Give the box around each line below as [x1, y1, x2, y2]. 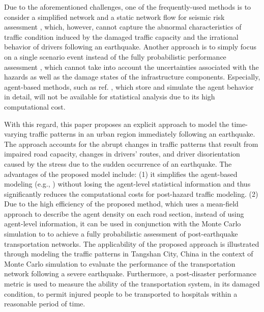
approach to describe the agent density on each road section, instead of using [4, 208, 244, 219]
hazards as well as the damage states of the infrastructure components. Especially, [4, 71, 260, 82]
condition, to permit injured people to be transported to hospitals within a [4, 288, 238, 299]
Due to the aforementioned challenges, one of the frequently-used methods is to [4, 2, 251, 12]
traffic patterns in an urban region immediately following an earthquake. [29, 128, 255, 139]
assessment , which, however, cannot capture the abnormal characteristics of [4, 21, 242, 32]
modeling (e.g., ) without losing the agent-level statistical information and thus [4, 178, 251, 189]
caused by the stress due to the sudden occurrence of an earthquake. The [4, 158, 232, 169]
